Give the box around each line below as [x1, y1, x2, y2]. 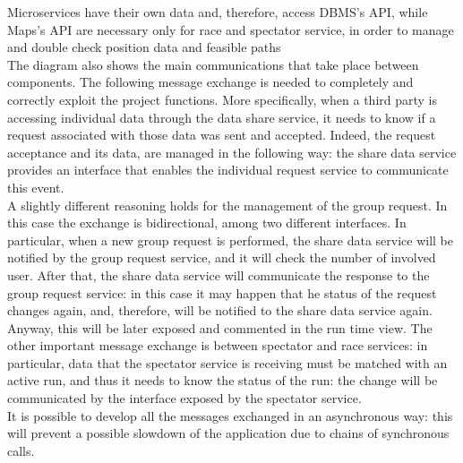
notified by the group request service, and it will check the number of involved [7, 248, 436, 267]
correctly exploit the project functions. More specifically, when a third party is [7, 90, 438, 108]
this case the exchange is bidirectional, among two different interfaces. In [7, 213, 407, 232]
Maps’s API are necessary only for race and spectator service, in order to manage [7, 20, 454, 39]
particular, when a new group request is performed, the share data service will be [7, 230, 454, 249]
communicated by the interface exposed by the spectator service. [7, 389, 362, 407]
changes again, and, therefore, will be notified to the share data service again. [7, 301, 433, 320]
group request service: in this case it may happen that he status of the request [7, 283, 437, 302]
